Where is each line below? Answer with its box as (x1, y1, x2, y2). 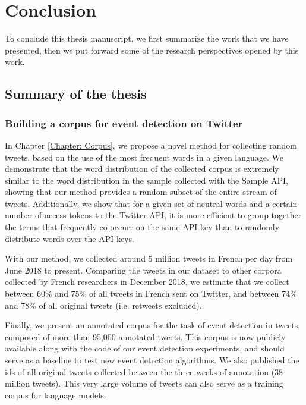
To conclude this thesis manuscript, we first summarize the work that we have (5, 32, 289, 45)
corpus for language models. (5, 388, 106, 401)
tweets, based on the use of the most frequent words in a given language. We (5, 150, 284, 163)
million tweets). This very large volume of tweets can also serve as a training (5, 377, 283, 390)
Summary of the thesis (5, 84, 147, 103)
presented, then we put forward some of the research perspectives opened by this (5, 43, 299, 56)
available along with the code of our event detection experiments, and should (5, 342, 285, 354)
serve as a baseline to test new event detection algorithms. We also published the (5, 354, 299, 366)
